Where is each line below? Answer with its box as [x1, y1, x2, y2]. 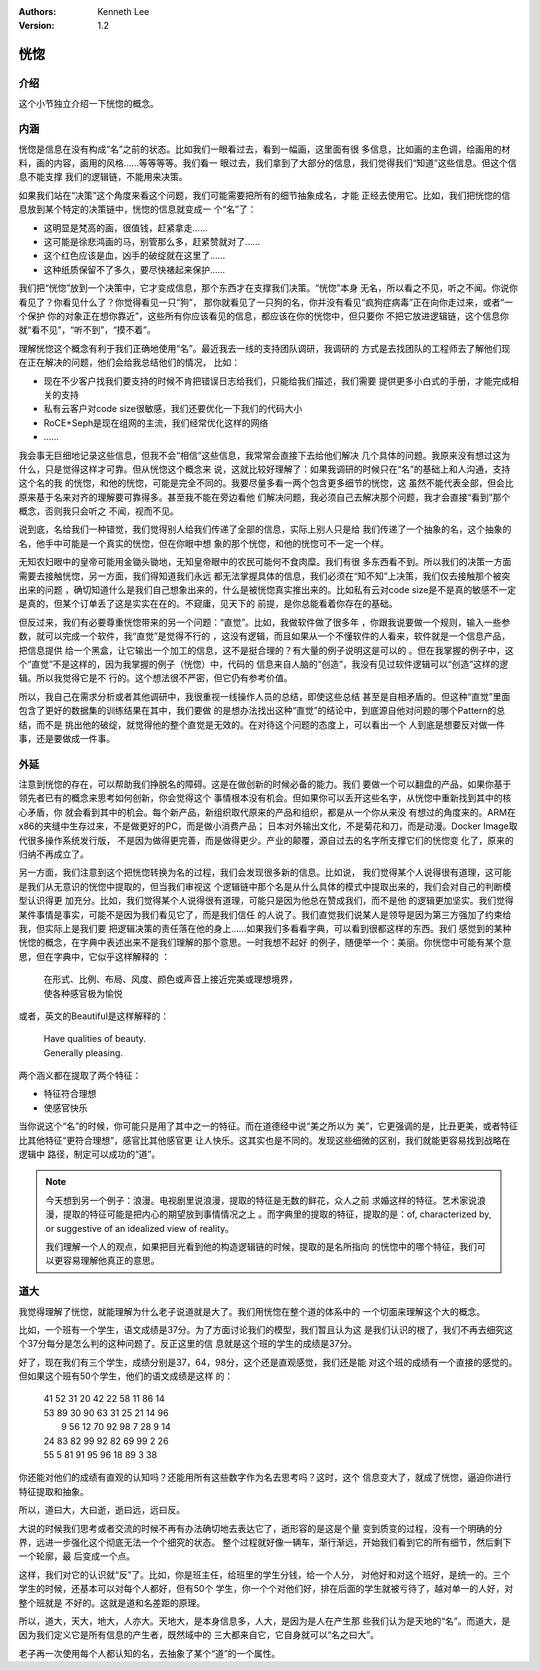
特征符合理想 [43, 1088, 97, 1100]
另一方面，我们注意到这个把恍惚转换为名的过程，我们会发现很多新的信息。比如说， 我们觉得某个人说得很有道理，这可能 [18, 866, 512, 879]
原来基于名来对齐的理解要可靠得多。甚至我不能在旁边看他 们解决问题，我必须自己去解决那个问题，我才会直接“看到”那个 [18, 491, 511, 503]
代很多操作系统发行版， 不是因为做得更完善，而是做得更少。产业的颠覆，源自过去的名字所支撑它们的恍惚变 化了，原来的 [18, 834, 514, 846]
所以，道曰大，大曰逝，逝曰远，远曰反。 [18, 1504, 185, 1516]
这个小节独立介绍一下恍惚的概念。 [18, 97, 159, 109]
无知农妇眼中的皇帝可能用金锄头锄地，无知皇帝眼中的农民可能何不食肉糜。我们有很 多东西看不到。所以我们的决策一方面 [18, 556, 512, 568]
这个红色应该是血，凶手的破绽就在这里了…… [43, 250, 226, 262]
